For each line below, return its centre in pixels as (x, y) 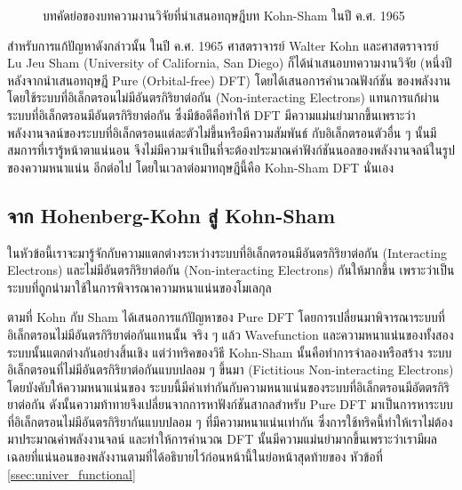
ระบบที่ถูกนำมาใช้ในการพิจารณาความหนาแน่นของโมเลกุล (139, 287)
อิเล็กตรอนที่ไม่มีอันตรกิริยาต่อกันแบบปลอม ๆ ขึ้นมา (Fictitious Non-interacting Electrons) (231, 370)
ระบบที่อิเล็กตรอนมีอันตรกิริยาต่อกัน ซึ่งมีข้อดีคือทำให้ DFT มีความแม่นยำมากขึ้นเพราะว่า (211, 114)
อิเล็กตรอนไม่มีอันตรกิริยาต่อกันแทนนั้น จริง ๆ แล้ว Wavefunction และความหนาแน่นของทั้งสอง (231, 334)
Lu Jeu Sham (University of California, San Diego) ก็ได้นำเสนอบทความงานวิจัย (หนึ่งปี (230, 63)
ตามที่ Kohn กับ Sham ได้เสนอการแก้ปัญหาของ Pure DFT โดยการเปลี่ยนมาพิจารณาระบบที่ (226, 317)
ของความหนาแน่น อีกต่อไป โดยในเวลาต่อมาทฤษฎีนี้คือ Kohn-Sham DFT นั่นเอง (200, 167)
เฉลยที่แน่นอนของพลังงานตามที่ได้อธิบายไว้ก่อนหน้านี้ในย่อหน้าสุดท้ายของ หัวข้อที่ (195, 457)
